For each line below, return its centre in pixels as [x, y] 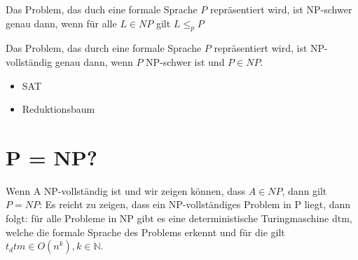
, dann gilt [304, 190]
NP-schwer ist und [185, 61]
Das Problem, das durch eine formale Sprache [104, 48]
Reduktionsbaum [58, 109]
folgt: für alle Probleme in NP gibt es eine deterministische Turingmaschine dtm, [179, 218]
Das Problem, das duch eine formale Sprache [102, 9]
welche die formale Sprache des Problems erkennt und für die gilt [145, 232]
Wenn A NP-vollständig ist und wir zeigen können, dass [126, 190]
